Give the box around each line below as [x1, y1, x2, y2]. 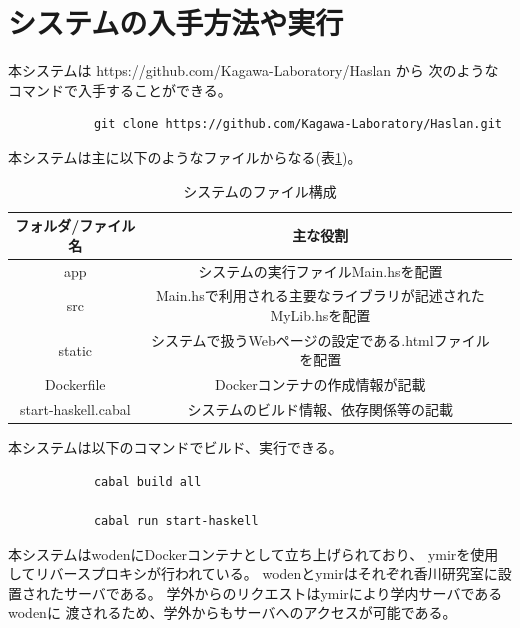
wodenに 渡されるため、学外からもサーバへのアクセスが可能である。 [8, 602, 457, 623]
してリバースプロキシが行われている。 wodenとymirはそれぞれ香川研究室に [8, 563, 498, 584]
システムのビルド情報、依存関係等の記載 [187, 399, 454, 420]
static [58, 339, 93, 360]
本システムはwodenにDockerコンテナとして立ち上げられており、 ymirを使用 [8, 543, 499, 564]
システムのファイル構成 [183, 180, 337, 201]
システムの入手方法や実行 [8, 2, 344, 43]
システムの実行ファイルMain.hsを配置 [198, 260, 443, 281]
